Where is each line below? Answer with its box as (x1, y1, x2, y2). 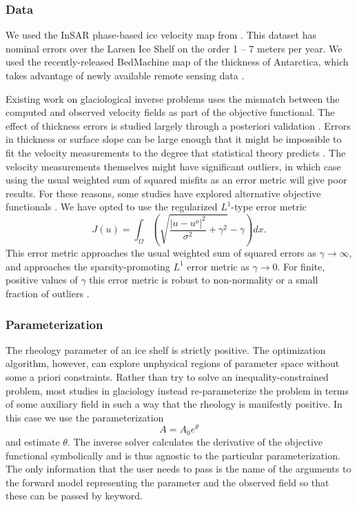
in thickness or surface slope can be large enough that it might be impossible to (6, 132, 342, 146)
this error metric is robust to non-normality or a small (89, 272, 318, 287)
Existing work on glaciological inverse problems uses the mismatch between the (6, 91, 340, 106)
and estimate (6, 434, 60, 448)
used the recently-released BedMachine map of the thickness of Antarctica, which (6, 54, 349, 69)
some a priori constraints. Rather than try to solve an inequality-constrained (6, 370, 329, 384)
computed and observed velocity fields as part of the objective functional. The (6, 105, 335, 119)
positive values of (6, 272, 78, 287)
